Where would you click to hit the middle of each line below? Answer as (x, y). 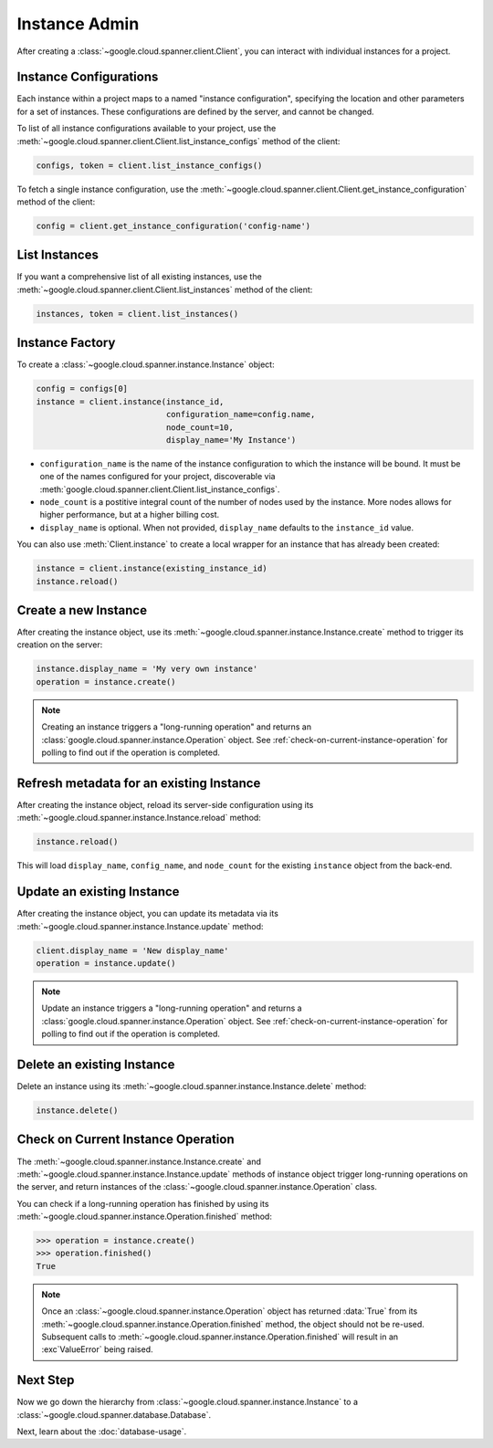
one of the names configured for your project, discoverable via (157, 477)
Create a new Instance (82, 610)
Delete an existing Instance (96, 1064)
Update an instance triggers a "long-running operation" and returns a (172, 1008)
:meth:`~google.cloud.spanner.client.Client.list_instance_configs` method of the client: (178, 141)
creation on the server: (60, 645)
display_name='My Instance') (231, 440)
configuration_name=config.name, (241, 414)
